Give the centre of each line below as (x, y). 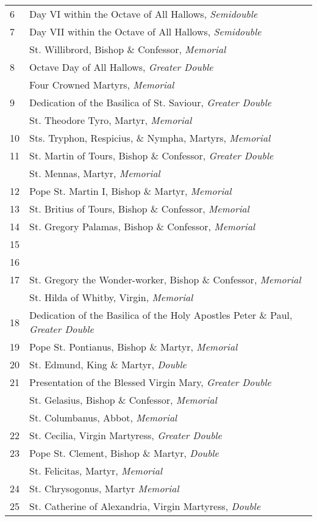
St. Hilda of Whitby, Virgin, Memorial (111, 297)
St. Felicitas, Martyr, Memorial (96, 471)
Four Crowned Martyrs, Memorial (102, 85)
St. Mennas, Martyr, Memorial (95, 173)
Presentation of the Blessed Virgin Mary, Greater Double (150, 382)
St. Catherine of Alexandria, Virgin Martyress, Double (145, 506)
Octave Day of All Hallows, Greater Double (121, 67)
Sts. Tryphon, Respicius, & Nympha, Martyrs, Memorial (150, 138)
